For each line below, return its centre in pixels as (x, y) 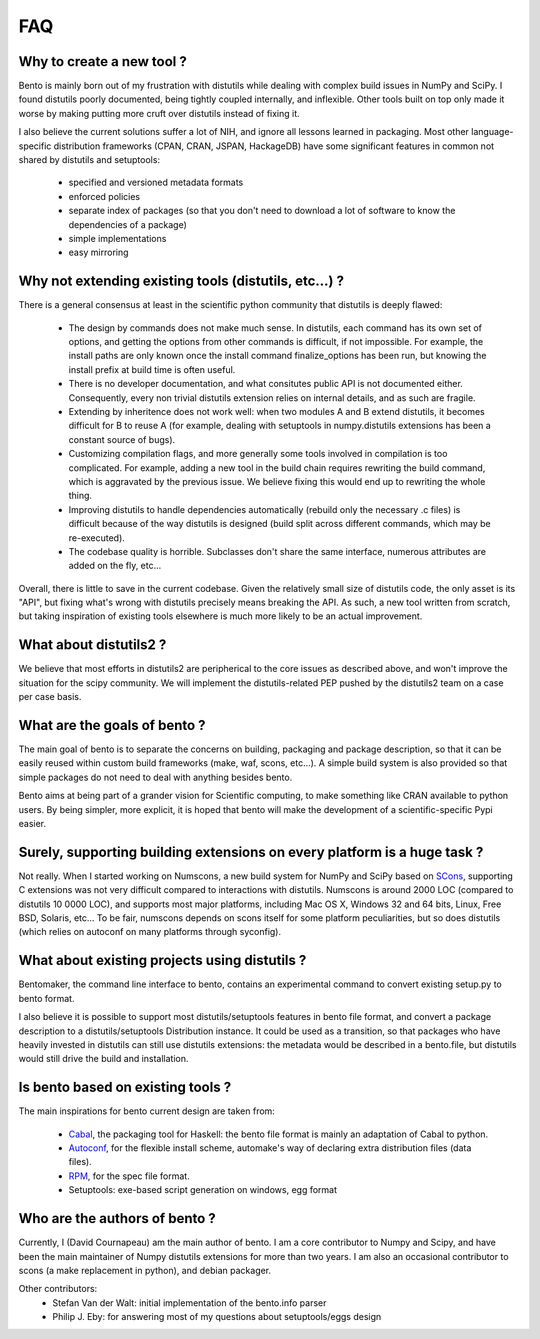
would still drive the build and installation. (103, 1059)
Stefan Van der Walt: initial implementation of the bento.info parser (189, 1302)
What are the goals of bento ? (112, 725)
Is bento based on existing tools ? (125, 1087)
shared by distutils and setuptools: (89, 160)
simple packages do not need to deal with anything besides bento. (155, 777)
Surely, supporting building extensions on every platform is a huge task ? (251, 851)
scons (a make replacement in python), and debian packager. (145, 1270)
